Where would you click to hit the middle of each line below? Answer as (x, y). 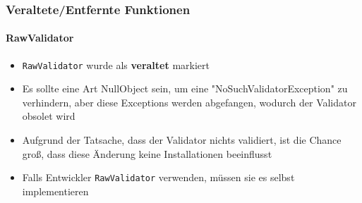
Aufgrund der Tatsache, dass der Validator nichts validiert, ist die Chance (182, 140)
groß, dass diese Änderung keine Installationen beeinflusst (147, 153)
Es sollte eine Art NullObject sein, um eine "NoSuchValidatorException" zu (185, 88)
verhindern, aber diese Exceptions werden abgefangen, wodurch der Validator (189, 102)
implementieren (55, 191)
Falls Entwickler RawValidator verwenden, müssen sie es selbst (158, 177)
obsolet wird (49, 116)
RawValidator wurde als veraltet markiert (116, 64)
